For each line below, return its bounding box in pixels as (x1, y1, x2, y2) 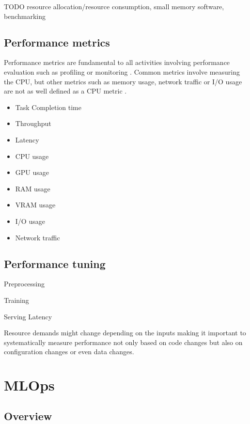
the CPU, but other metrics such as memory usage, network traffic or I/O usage (4, 76, 242, 86)
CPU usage (15, 151, 49, 161)
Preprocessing (4, 279, 45, 289)
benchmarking (4, 11, 46, 21)
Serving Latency (4, 311, 52, 321)
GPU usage (15, 167, 49, 177)
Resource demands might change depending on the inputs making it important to (4, 328, 246, 338)
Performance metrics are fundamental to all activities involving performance (4, 57, 230, 67)
